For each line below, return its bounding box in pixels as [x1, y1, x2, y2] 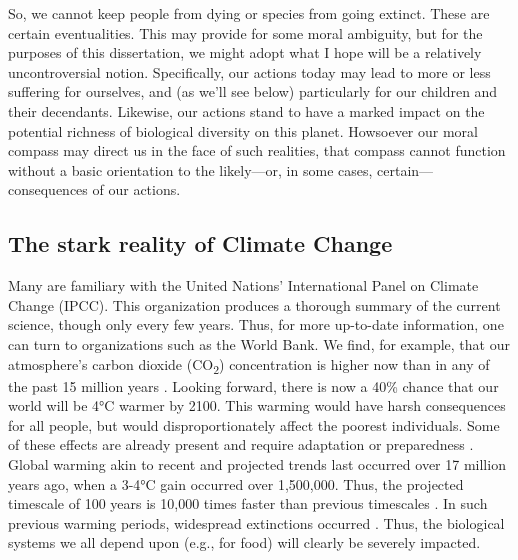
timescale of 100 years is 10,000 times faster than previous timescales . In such [8, 493, 488, 514]
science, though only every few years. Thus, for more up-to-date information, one [8, 314, 504, 335]
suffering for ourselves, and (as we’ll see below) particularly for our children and [8, 81, 498, 102]
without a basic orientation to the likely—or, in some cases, [8, 159, 373, 180]
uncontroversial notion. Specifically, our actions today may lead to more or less [8, 61, 491, 82]
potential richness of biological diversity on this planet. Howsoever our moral [8, 120, 478, 141]
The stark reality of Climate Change [8, 228, 393, 259]
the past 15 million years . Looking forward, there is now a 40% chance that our [8, 375, 499, 396]
